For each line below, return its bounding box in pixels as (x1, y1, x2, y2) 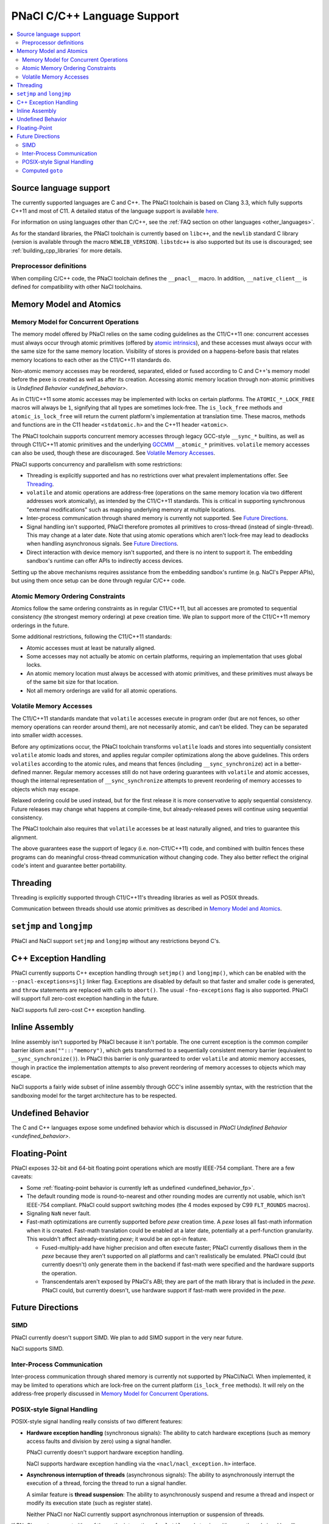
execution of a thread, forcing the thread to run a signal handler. (26, 1479, 187, 1487)
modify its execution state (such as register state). (26, 1500, 152, 1507)
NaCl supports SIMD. (11, 1345, 64, 1353)
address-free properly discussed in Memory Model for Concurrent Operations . (11, 1390, 209, 1397)
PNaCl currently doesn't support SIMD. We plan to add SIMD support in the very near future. (11, 1334, 243, 1341)
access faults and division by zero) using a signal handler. (26, 1437, 172, 1445)
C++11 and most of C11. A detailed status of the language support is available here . (11, 207, 219, 215)
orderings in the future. (11, 622, 69, 629)
